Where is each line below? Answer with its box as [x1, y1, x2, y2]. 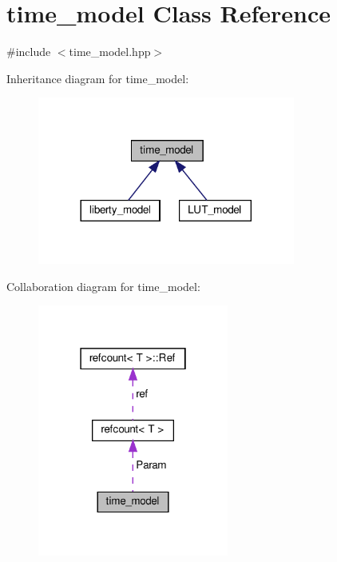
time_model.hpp [69, 43, 151, 60]
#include [6, 43, 51, 60]
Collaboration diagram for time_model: [6, 277, 200, 294]
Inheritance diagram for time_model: [6, 70, 189, 86]
